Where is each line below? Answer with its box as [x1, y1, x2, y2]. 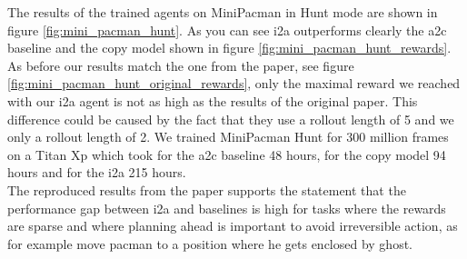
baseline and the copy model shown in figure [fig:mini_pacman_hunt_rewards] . [7, 38, 452, 57]
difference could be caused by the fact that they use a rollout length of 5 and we [7, 109, 454, 128]
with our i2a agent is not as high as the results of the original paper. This [7, 91, 418, 110]
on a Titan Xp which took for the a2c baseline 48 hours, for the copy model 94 [7, 144, 446, 164]
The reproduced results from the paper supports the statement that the [7, 180, 406, 199]
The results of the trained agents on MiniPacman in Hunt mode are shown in [7, 3, 438, 21]
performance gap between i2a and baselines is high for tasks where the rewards [7, 198, 446, 217]
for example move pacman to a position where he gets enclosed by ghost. [7, 234, 412, 253]
